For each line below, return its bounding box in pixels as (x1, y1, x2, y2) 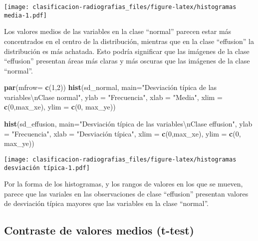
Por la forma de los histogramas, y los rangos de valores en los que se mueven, (4, 178, 243, 189)
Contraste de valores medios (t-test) (4, 222, 194, 238)
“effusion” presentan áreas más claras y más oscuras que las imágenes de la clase (4, 55, 250, 66)
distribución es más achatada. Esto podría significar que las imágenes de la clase (4, 45, 250, 56)
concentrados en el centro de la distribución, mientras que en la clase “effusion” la (4, 35, 254, 46)
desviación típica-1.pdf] (4, 164, 90, 171)
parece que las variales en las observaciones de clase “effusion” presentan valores (4, 188, 249, 198)
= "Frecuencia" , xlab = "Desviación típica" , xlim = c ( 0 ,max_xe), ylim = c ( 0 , (4, 128, 241, 138)
